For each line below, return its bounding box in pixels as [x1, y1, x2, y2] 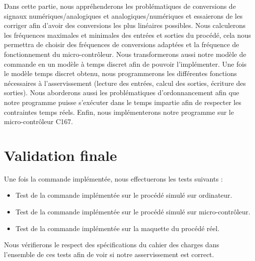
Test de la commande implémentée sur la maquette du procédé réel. [15, 223, 220, 233]
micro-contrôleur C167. [4, 116, 73, 127]
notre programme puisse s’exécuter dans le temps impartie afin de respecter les [4, 97, 241, 107]
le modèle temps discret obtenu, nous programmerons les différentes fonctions [4, 68, 237, 78]
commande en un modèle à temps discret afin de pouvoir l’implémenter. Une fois [4, 58, 247, 69]
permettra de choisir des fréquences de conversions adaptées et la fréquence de [4, 39, 239, 50]
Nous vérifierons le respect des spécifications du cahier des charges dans [4, 239, 219, 250]
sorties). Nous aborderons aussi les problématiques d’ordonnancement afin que [4, 87, 239, 98]
